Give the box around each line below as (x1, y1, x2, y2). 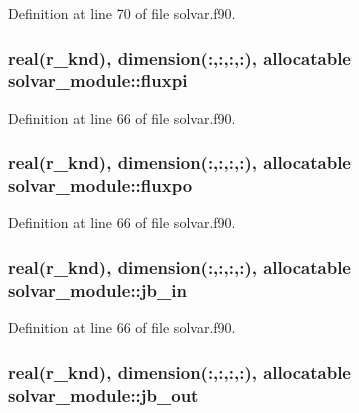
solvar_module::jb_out (8, 382, 199, 407)
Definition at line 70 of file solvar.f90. (8, 3, 236, 23)
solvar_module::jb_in (8, 277, 187, 302)
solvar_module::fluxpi (8, 68, 188, 93)
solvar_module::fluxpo (8, 173, 193, 198)
